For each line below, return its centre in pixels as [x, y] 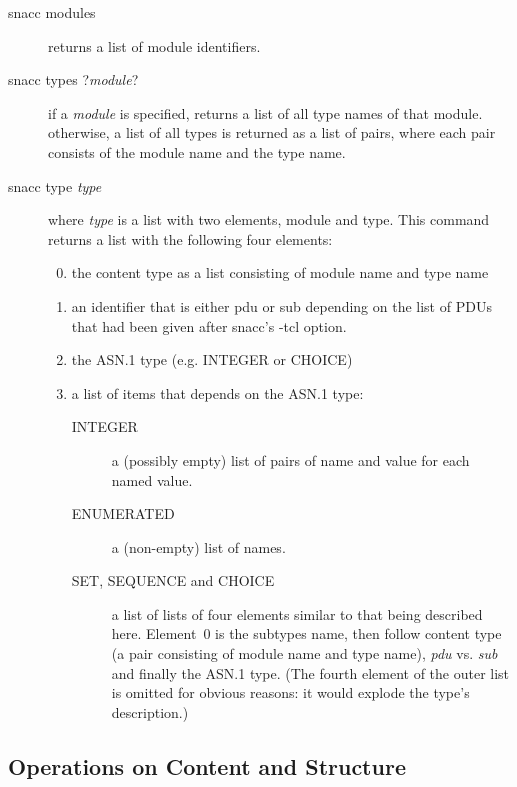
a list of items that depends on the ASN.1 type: [217, 392]
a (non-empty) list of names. [198, 546]
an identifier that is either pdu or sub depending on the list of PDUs [281, 305]
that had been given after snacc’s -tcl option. [209, 325]
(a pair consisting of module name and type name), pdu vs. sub [304, 653]
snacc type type [55, 185]
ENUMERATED [123, 513]
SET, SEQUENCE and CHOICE [173, 580]
